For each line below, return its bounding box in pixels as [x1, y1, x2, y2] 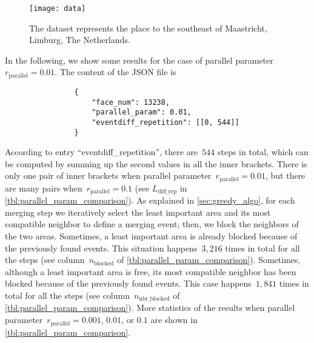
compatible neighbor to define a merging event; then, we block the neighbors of [5, 218, 299, 230]
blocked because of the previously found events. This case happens [5, 277, 252, 290]
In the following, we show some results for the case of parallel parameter [5, 53, 273, 66]
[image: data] [29, 4, 86, 13]
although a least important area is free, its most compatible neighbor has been [5, 265, 296, 278]
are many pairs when [5, 181, 82, 194]
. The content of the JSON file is [55, 65, 176, 78]
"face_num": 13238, [92, 98, 170, 107]
